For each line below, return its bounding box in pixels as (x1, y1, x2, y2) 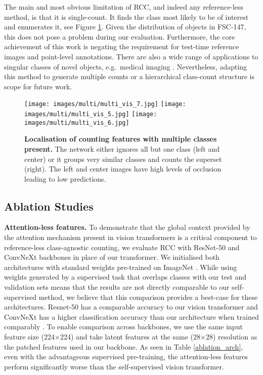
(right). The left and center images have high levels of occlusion (24, 163, 222, 174)
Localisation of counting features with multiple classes (24, 133, 217, 144)
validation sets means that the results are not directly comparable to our (4, 282, 230, 292)
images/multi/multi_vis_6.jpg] (24, 119, 129, 126)
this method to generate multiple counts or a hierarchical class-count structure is (4, 71, 254, 82)
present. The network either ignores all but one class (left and (24, 143, 220, 154)
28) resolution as (205, 331, 257, 342)
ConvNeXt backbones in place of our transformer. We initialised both (4, 252, 220, 262)
